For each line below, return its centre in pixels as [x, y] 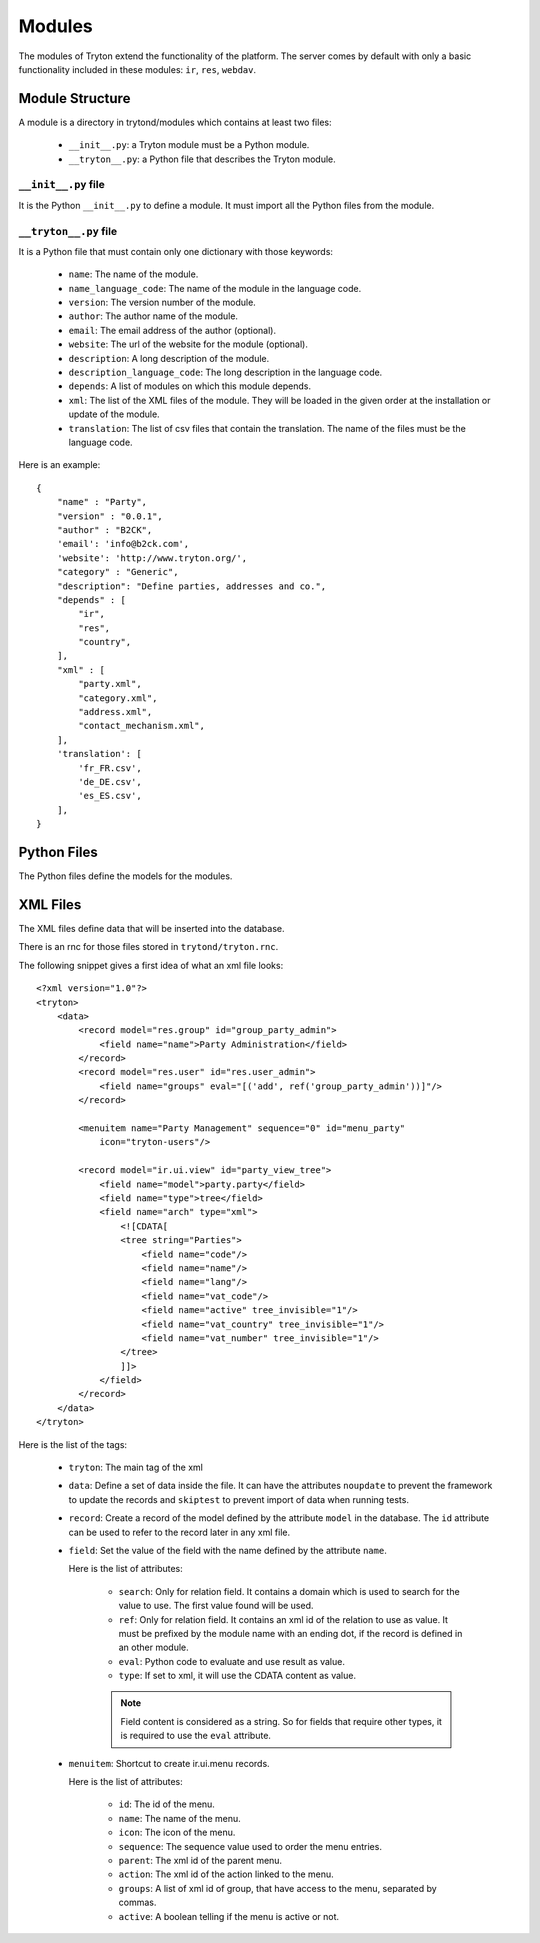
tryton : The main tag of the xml [136, 1467]
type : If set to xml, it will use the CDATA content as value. [237, 1676]
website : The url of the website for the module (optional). [188, 344]
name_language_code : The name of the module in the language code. [215, 288]
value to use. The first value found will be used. [216, 1606]
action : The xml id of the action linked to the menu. [226, 1874]
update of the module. [114, 414]
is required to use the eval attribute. [196, 1736]
